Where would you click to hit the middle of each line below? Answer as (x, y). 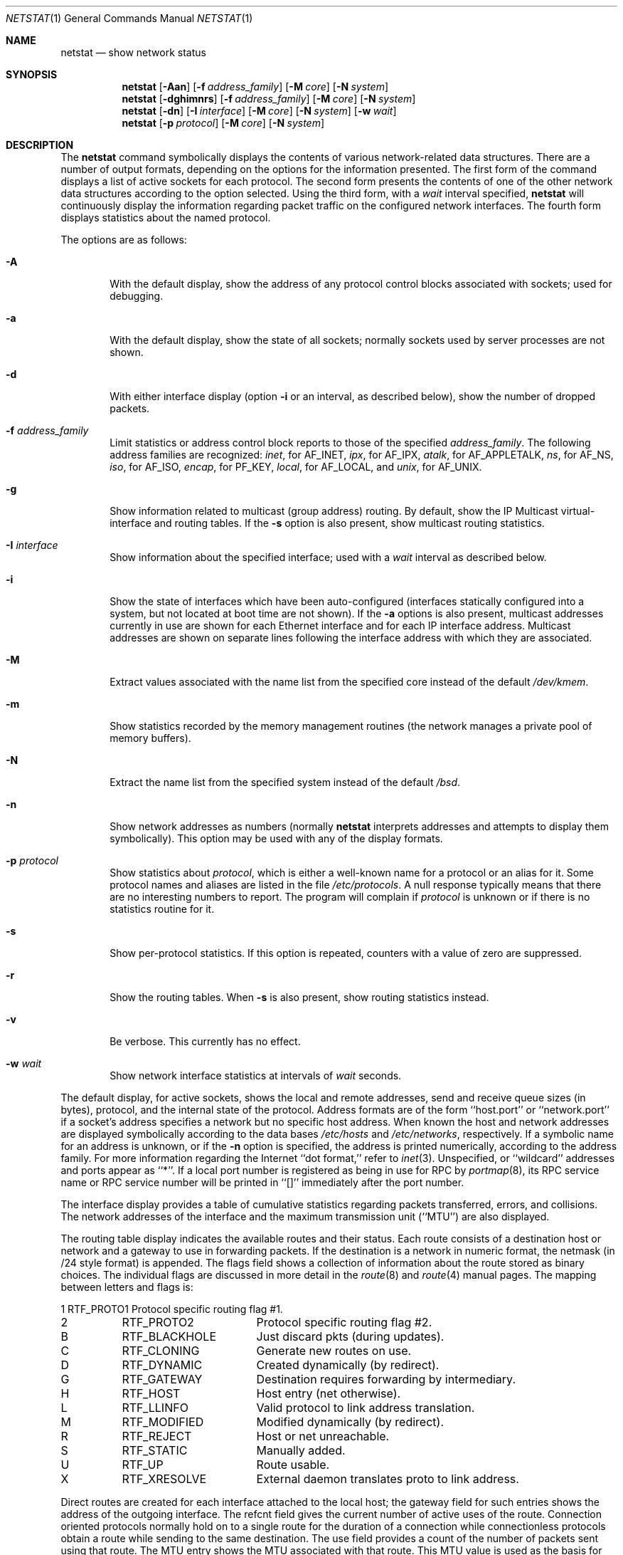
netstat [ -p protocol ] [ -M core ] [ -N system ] (223, 123)
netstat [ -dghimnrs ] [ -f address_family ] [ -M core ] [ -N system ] (269, 99)
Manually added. (301, 1450)
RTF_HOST (151, 1393)
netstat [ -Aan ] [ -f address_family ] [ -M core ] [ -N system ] (255, 87)
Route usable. (293, 1465)
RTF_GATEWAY (162, 1379)
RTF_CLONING (161, 1351)
